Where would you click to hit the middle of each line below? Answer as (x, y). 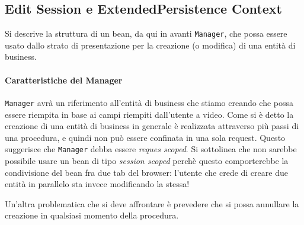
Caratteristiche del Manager (64, 80)
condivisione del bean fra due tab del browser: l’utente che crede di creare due (146, 172)
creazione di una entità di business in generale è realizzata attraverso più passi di (152, 126)
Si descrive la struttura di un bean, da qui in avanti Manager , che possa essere (146, 33)
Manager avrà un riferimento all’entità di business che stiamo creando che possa (149, 102)
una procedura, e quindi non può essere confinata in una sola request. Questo (145, 137)
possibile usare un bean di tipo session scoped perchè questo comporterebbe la (147, 160)
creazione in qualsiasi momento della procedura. (92, 215)
